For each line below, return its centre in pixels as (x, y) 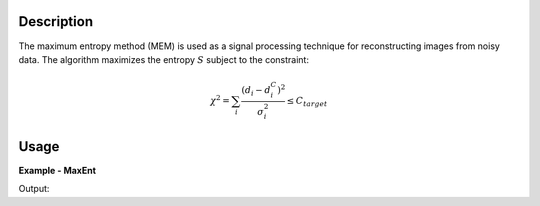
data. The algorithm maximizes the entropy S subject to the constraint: (164, 59)
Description (56, 21)
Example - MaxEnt (57, 170)
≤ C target (307, 102)
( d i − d (256, 91)
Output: (34, 189)
